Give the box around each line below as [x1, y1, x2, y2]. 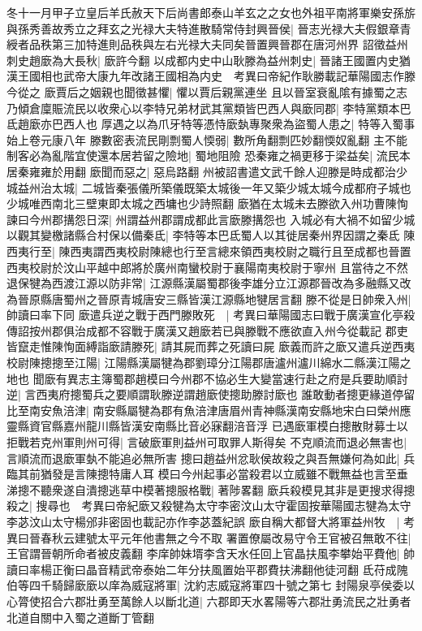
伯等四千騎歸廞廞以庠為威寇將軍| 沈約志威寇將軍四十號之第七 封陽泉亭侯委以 [6, 577, 416, 594]
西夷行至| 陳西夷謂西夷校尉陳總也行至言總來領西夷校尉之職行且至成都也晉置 [6, 242, 411, 259]
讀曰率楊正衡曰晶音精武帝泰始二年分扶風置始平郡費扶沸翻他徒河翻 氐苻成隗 [6, 560, 408, 577]
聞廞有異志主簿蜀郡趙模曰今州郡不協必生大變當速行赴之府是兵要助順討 [32, 370, 408, 387]
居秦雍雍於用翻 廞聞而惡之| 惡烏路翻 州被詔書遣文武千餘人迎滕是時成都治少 [6, 162, 407, 179]
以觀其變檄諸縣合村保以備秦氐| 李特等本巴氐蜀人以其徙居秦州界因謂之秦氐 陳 [6, 227, 416, 244]
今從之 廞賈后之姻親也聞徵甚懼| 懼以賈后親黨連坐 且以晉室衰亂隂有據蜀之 [6, 83, 396, 100]
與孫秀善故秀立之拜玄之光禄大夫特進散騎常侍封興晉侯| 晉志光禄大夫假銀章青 [6, 19, 411, 37]
